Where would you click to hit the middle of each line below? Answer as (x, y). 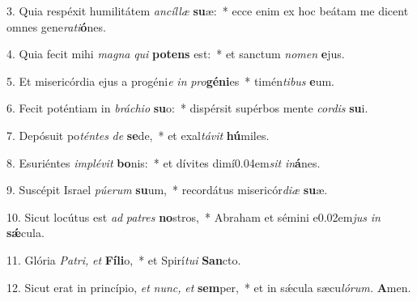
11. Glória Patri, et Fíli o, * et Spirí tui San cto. (124, 259)
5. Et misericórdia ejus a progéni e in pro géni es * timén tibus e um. (170, 81)
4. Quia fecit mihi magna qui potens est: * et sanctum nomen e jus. (176, 54)
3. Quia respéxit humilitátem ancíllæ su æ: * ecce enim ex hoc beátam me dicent (208, 11)
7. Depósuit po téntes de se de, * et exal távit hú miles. (138, 135)
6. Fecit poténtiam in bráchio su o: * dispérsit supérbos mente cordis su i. (187, 108)
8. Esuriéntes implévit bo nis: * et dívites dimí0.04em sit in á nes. (164, 162)
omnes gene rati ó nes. (56, 26)
